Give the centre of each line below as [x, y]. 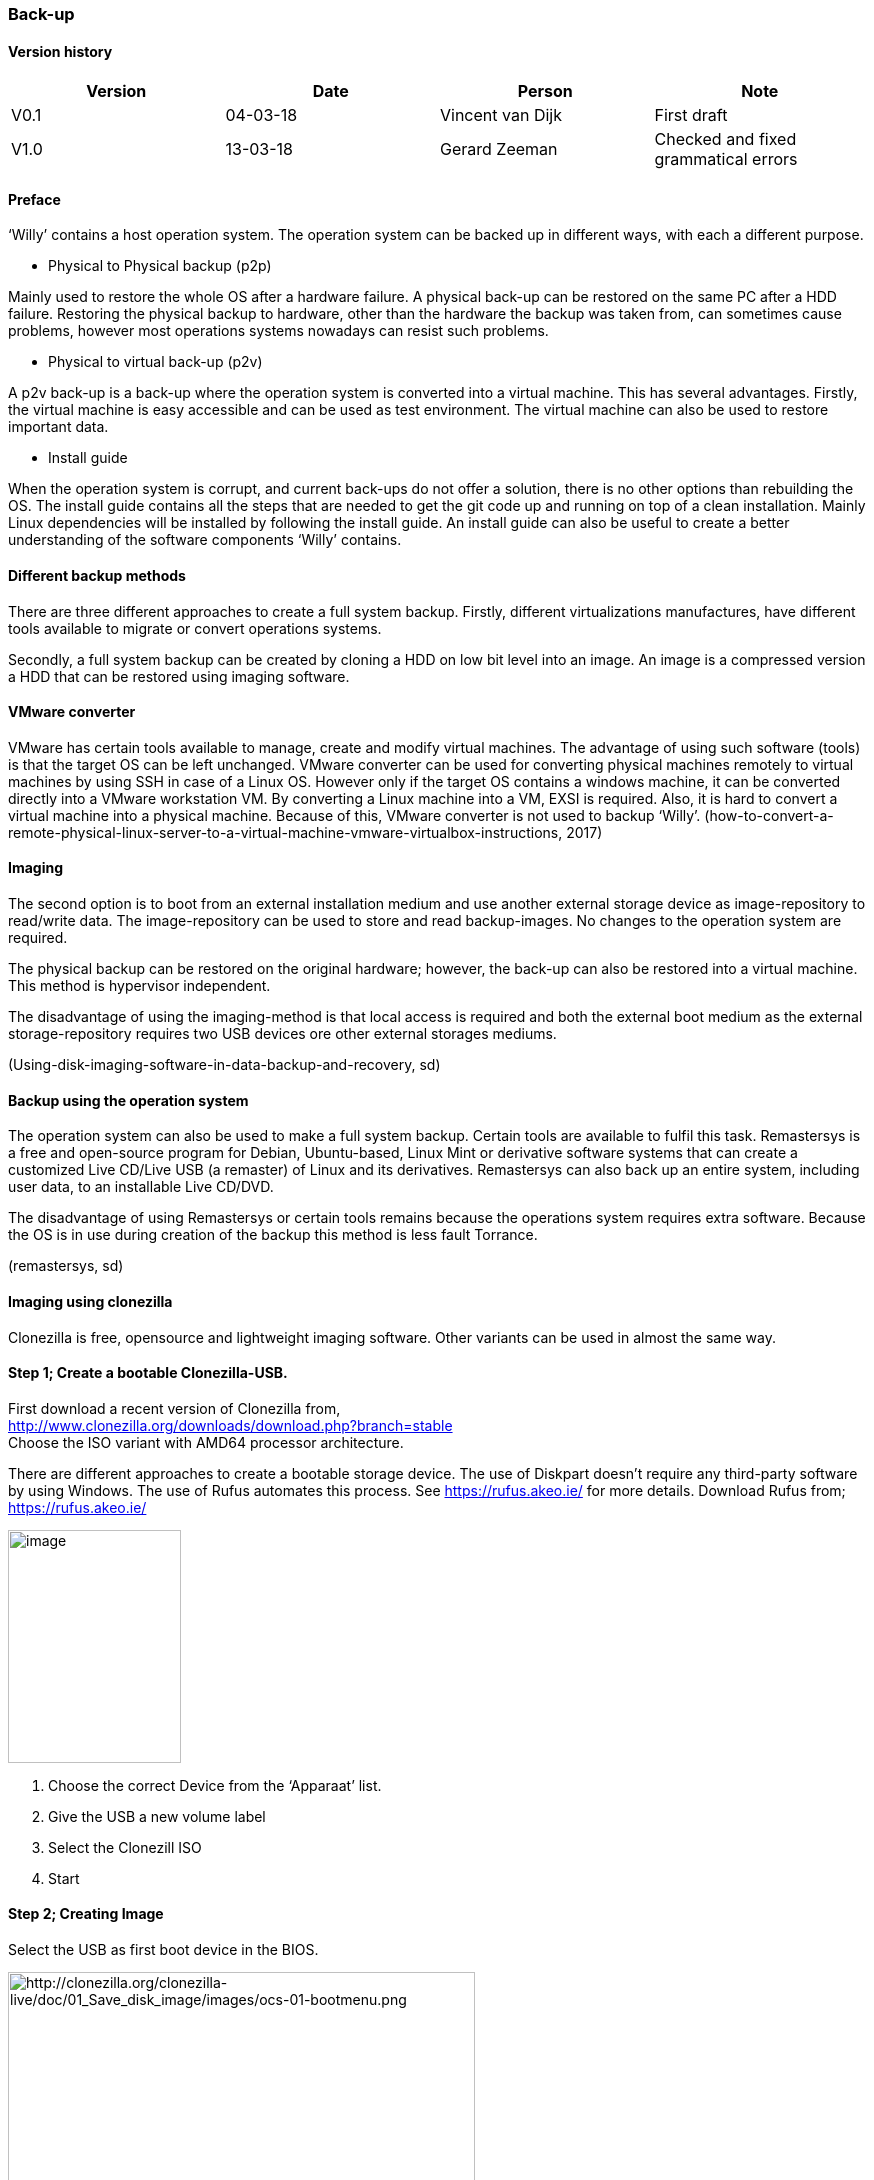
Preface [34, 199]
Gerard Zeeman [499, 149]
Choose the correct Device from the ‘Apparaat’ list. [215, 1785]
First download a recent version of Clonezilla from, [174, 1408]
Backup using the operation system [128, 1100]
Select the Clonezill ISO [125, 1847]
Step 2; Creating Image [86, 1914]
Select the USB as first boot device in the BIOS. [163, 1949]
